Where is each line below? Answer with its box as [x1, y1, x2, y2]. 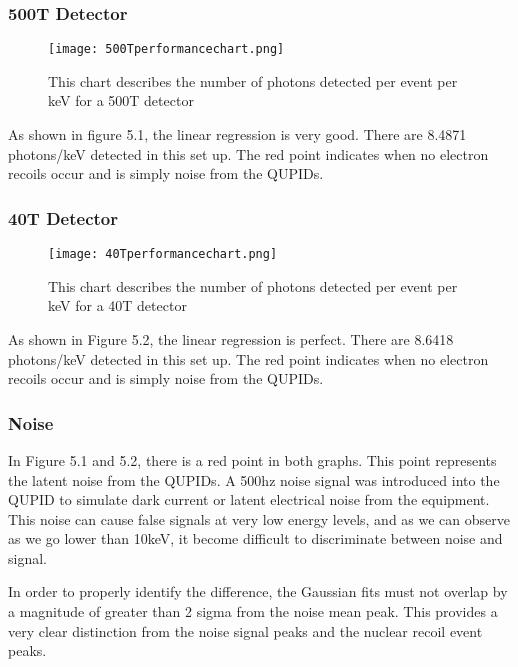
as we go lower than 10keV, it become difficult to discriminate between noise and [8, 528, 503, 549]
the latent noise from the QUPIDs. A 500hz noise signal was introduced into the [8, 469, 500, 490]
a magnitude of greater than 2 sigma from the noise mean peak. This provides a [8, 601, 498, 622]
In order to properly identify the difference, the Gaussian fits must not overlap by [8, 581, 508, 602]
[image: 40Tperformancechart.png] [48, 247, 278, 262]
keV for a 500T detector [48, 90, 194, 111]
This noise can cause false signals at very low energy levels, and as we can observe [8, 508, 510, 529]
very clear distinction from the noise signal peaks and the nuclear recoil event [8, 620, 483, 641]
